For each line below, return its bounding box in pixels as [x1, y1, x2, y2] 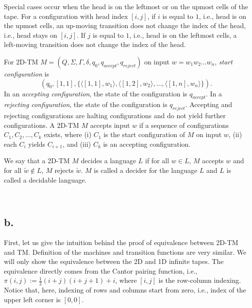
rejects [54, 165, 74, 175]
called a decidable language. [4, 174, 87, 185]
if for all [145, 155, 169, 166]
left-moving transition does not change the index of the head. [4, 39, 186, 49]
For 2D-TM [4, 56, 38, 66]
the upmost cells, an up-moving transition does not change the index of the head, [4, 20, 246, 31]
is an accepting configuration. [103, 139, 191, 149]
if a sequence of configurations [139, 120, 229, 130]
